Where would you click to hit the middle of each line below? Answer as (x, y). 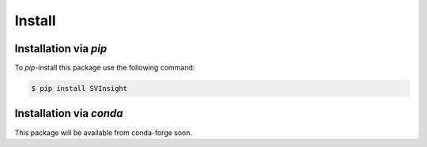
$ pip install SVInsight (79, 89)
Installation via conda (69, 113)
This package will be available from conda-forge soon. (104, 132)
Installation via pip (61, 49)
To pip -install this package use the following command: (105, 68)
